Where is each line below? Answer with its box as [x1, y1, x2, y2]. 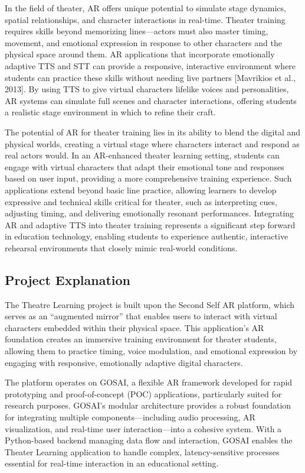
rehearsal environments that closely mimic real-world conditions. [5, 241, 238, 254]
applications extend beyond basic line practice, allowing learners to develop [5, 183, 277, 196]
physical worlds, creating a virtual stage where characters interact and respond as [5, 137, 300, 150]
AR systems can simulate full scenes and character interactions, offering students [5, 94, 297, 106]
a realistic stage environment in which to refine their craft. [5, 106, 216, 118]
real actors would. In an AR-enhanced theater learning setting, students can [5, 149, 280, 161]
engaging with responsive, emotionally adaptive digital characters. [5, 356, 243, 368]
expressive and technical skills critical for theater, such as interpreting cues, [5, 195, 277, 208]
